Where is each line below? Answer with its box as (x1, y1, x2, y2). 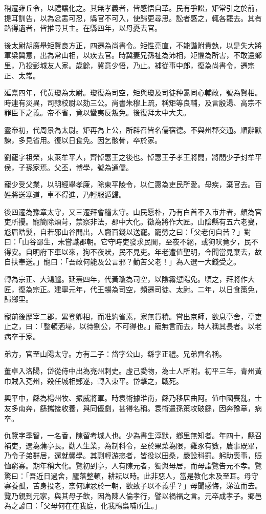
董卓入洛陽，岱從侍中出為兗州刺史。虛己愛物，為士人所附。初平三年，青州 (4, 365, 255, 376)
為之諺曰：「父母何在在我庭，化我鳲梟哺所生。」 (4, 500, 162, 511)
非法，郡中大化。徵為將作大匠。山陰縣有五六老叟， (90, 216, 262, 227)
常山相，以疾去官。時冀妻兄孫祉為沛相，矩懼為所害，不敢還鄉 (54, 50, 262, 60)
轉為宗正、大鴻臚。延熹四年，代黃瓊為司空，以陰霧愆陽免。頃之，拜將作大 (4, 274, 255, 284)
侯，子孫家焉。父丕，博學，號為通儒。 (4, 161, 133, 172)
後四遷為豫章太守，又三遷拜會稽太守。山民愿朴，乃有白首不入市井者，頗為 (4, 206, 255, 217)
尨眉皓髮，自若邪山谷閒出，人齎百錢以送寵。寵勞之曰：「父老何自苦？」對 (4, 226, 251, 237)
